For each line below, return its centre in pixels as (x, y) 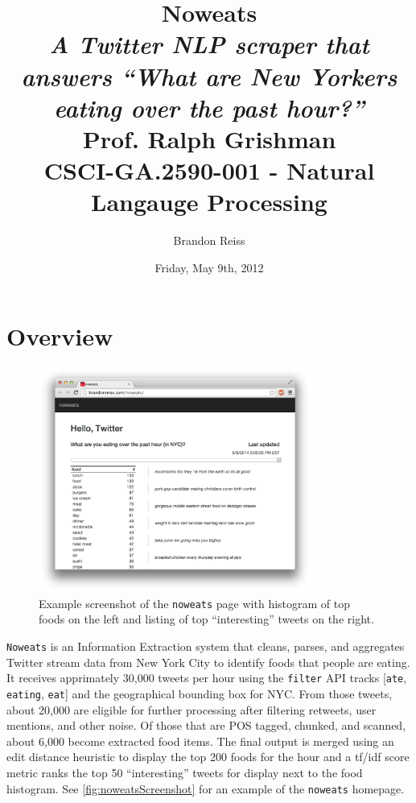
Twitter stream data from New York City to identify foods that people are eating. (208, 662)
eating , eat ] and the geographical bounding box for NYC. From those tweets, (200, 693)
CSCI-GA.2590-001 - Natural (209, 170)
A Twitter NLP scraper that (209, 44)
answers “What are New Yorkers (209, 76)
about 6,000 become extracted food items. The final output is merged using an (200, 741)
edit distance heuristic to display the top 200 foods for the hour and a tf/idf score (208, 757)
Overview (60, 336)
